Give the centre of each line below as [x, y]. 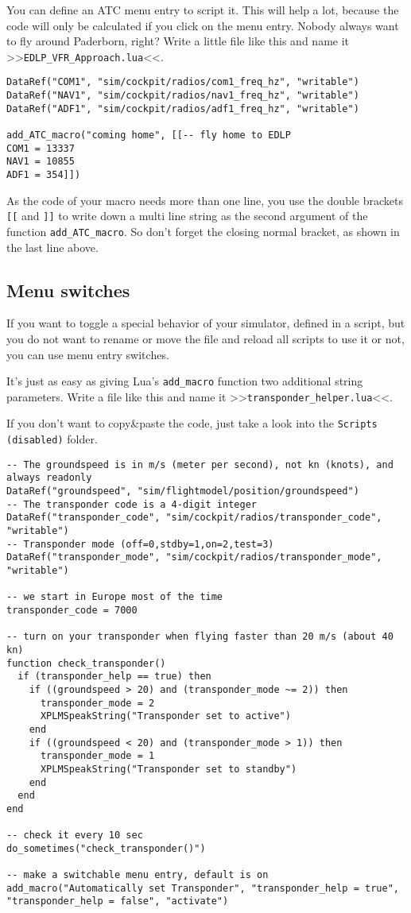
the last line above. [52, 247]
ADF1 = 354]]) [44, 175]
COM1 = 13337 [41, 148]
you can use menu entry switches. [88, 354]
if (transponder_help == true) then [114, 677]
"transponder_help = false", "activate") [118, 901]
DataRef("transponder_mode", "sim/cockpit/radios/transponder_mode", [194, 557]
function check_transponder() [86, 663]
